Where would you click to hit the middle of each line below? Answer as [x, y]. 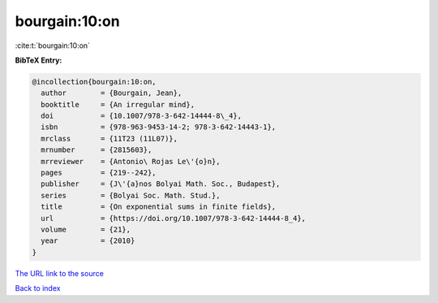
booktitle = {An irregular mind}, [118, 104]
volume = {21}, [86, 229]
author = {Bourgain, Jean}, [112, 93]
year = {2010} [88, 241]
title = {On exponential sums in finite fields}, [159, 207]
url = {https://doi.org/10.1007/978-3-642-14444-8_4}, [174, 218]
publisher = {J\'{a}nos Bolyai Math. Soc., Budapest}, [161, 184]
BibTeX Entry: [39, 60]
